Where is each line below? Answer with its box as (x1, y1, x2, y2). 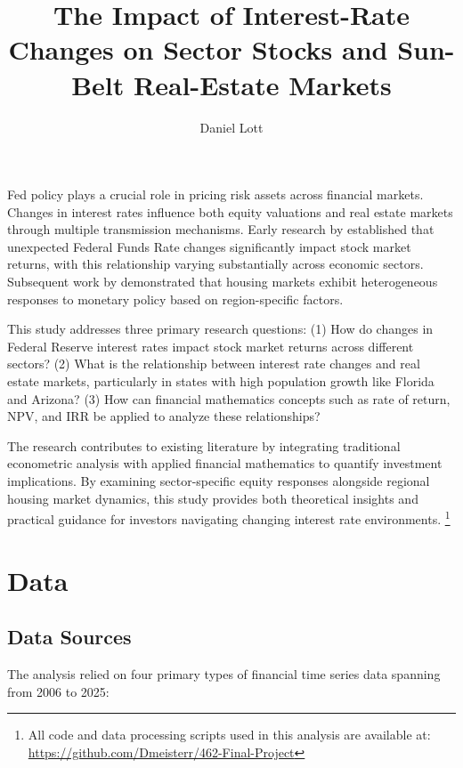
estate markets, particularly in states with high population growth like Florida (7, 372, 435, 391)
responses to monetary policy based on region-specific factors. (7, 289, 344, 308)
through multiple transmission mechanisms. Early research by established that (7, 220, 435, 238)
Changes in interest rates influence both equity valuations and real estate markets (7, 202, 453, 221)
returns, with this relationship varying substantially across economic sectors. (7, 255, 424, 273)
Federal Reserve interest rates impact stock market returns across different (7, 336, 414, 355)
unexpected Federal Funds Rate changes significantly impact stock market (7, 237, 411, 255)
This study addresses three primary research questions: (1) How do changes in (7, 319, 434, 338)
